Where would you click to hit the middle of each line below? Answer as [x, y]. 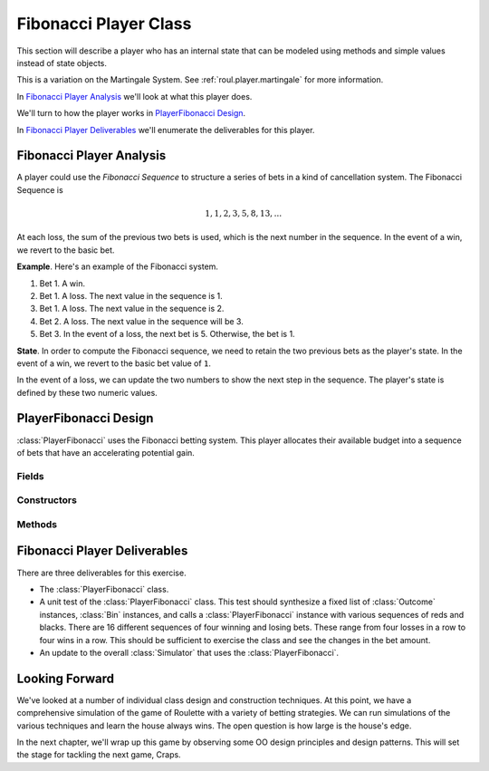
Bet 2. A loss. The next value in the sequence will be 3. [141, 321]
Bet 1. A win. [62, 283]
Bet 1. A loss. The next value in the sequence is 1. [131, 295]
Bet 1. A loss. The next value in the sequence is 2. [132, 309]
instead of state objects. [62, 63]
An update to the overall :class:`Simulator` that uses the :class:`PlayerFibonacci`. [189, 652]
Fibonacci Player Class [104, 24]
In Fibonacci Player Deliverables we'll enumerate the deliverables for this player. [166, 130]
